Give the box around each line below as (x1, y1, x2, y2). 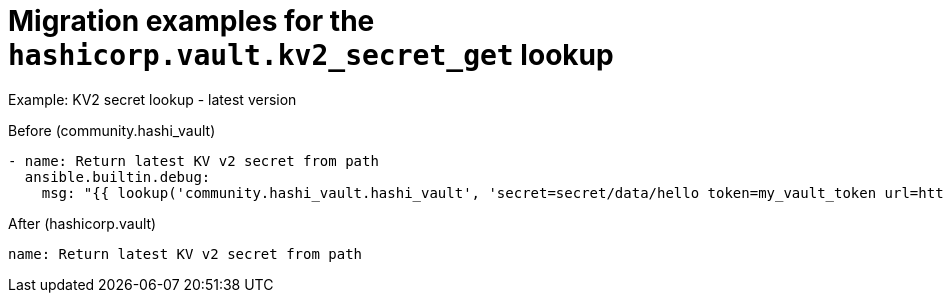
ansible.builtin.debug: (24, 168, 211, 185)
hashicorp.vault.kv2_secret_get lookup (8, 38, 614, 72)
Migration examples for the (8, 4, 375, 38)
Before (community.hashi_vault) (8, 121, 216, 139)
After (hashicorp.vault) (8, 214, 157, 232)
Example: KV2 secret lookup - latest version (8, 90, 297, 108)
